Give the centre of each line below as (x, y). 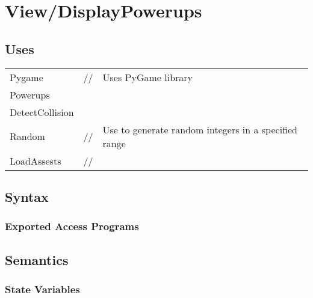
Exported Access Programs (72, 226)
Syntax (27, 196)
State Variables (42, 289)
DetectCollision (42, 112)
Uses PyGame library (148, 77)
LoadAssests (36, 160)
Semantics (37, 259)
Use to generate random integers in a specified (200, 129)
